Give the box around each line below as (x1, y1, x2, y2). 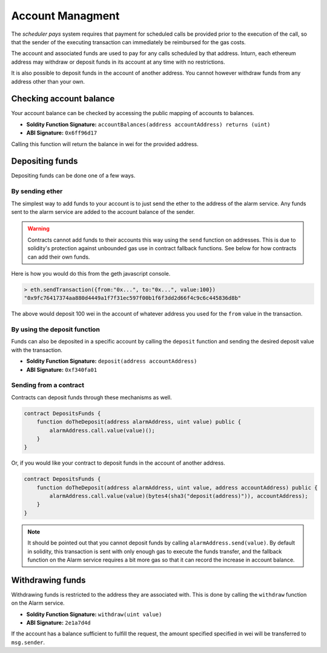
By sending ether (11, 187, 63, 196)
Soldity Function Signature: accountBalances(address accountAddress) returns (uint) (26, 121, 271, 128)
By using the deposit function (11, 325, 100, 334)
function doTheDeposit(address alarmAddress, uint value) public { (36, 419, 242, 425)
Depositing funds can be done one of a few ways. (11, 172, 136, 179)
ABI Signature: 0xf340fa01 (26, 366, 97, 373)
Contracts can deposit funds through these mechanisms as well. (11, 394, 172, 401)
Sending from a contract (11, 381, 85, 389)
